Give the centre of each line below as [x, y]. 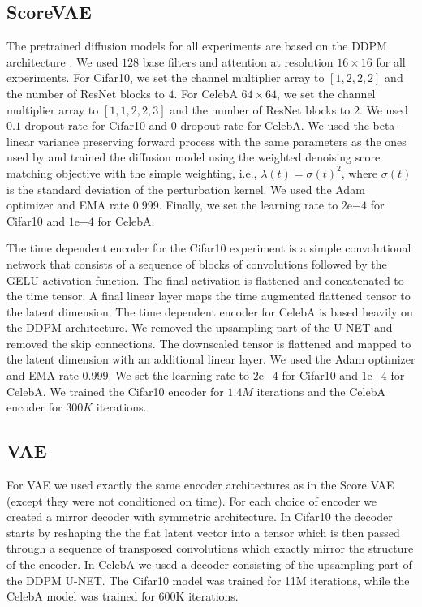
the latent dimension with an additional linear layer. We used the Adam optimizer [211, 359]
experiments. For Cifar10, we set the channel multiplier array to [166, 77]
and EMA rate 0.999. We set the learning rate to [128, 375]
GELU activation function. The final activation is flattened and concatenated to [205, 280]
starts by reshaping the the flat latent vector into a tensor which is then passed [203, 532]
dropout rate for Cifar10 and [96, 125]
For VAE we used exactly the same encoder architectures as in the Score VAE [200, 485]
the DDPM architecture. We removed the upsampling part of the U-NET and [200, 327]
